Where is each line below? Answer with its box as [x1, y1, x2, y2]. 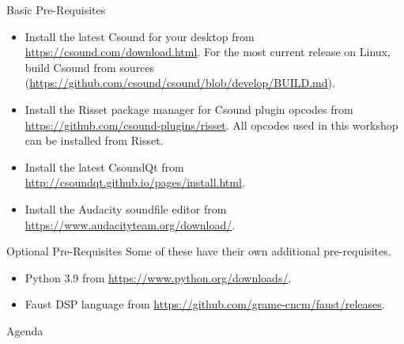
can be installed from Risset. [25, 132, 164, 149]
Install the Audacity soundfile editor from [25, 200, 227, 217]
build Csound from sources [25, 59, 155, 75]
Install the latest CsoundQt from [25, 158, 184, 175]
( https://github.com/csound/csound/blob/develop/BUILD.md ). [25, 74, 335, 91]
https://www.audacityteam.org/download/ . [25, 216, 236, 232]
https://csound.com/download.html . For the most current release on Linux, [25, 43, 391, 60]
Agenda [6, 322, 43, 338]
